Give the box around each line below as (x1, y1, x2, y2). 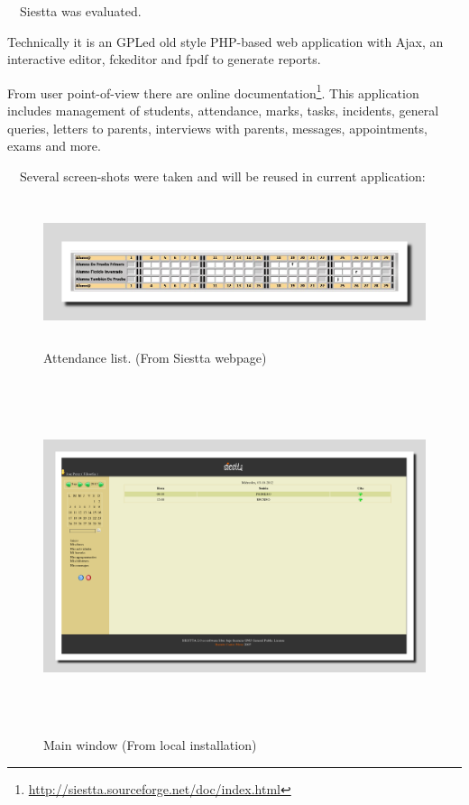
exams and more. (7, 136, 101, 155)
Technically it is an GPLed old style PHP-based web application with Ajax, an (7, 32, 444, 51)
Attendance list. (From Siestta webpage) (43, 348, 267, 367)
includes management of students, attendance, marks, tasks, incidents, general (7, 101, 439, 120)
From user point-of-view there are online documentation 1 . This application (7, 80, 419, 102)
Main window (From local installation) (43, 736, 257, 754)
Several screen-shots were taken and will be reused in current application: (19, 166, 426, 185)
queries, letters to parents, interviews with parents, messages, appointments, (7, 118, 428, 137)
